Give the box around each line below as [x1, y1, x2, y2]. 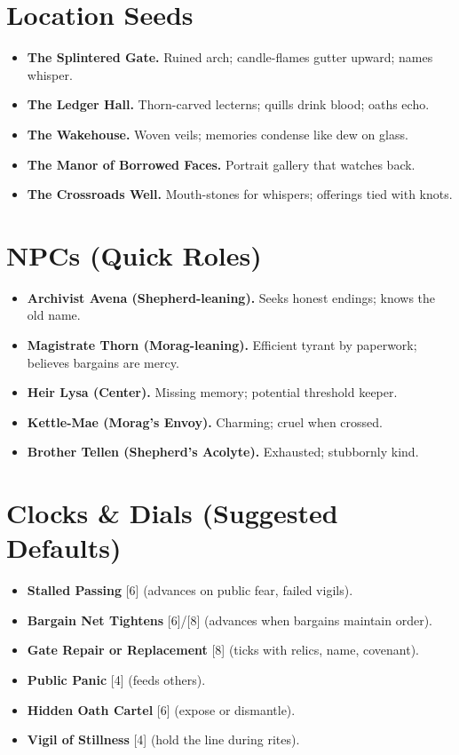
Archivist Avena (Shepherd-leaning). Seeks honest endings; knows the [27, 288, 436, 306]
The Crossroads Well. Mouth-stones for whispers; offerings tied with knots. [27, 185, 453, 203]
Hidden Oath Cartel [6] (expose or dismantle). [27, 700, 296, 719]
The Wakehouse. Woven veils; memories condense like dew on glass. [27, 124, 408, 143]
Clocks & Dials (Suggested [6, 495, 338, 531]
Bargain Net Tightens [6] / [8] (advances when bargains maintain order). [27, 610, 433, 629]
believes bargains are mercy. [27, 353, 179, 371]
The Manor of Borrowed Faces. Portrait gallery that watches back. [27, 155, 415, 173]
